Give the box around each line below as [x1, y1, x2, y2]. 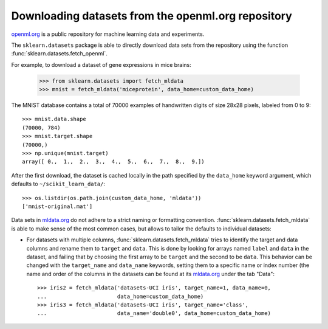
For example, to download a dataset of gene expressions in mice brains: [11, 61, 191, 68]
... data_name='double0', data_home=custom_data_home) [37, 310, 272, 317]
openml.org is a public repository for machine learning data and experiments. [11, 30, 205, 38]
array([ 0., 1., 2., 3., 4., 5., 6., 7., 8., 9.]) [22, 158, 205, 165]
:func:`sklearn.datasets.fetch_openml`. [11, 50, 108, 57]
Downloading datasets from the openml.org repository [11, 9, 293, 23]
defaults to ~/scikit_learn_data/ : [11, 180, 106, 188]
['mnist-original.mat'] [22, 203, 93, 210]
